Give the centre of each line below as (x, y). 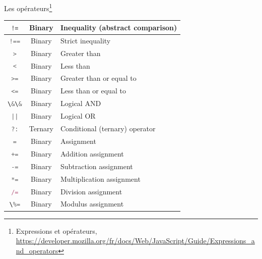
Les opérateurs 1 (28, 7)
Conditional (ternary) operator (108, 128)
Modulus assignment (92, 204)
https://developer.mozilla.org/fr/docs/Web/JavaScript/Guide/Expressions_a (135, 241)
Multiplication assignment (101, 178)
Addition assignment (92, 153)
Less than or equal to (93, 91)
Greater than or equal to (99, 78)
